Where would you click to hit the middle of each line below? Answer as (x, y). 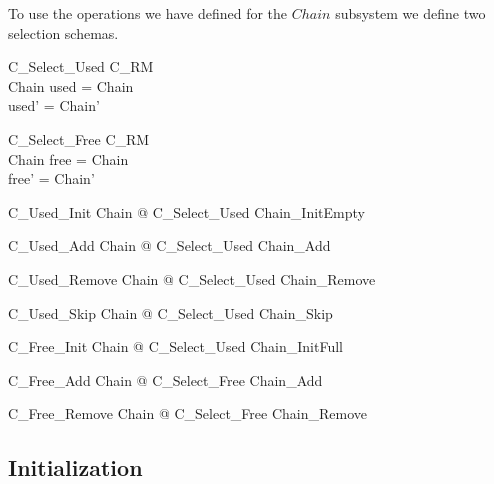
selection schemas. (63, 32)
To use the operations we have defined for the (148, 13)
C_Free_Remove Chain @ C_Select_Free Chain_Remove (187, 413)
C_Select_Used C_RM (81, 66)
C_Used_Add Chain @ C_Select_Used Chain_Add (169, 245)
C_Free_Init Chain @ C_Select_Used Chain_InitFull (175, 346)
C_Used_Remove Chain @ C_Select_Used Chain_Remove (192, 278)
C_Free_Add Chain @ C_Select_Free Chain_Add (165, 379)
